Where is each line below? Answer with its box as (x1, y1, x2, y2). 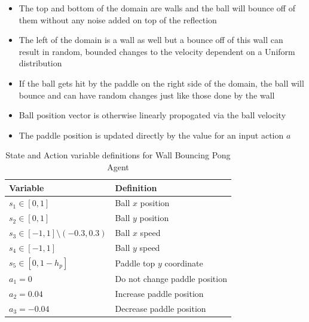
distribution (19, 57, 62, 69)
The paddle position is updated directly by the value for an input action (19, 128, 284, 141)
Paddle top (115, 256, 155, 269)
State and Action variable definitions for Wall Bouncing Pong (5, 149, 231, 161)
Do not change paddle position (115, 272, 227, 284)
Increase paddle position (115, 287, 204, 299)
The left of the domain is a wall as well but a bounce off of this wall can (19, 33, 283, 46)
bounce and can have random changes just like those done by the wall (19, 88, 275, 101)
